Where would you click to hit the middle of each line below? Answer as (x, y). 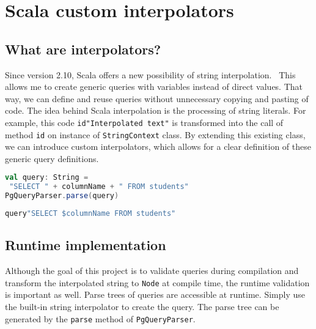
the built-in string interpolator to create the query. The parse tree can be (142, 306)
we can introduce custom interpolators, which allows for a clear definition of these (158, 146)
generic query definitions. (52, 158)
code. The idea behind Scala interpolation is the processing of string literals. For (156, 110)
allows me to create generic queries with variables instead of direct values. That (154, 87)
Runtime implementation (86, 245)
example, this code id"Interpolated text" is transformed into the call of (144, 122)
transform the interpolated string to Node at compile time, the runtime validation (157, 282)
